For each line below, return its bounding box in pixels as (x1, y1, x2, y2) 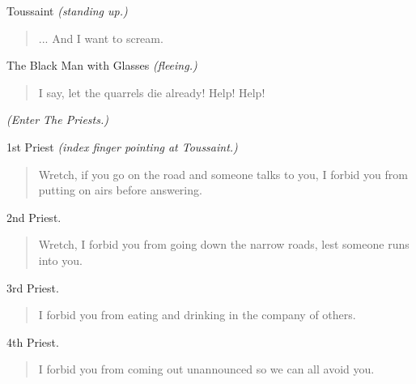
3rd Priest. (6, 279, 59, 296)
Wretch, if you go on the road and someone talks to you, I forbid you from (38, 165, 408, 182)
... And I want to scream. (38, 29, 163, 46)
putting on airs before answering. (38, 181, 202, 198)
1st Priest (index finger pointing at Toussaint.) (6, 138, 238, 155)
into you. (38, 251, 83, 268)
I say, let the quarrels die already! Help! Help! (38, 83, 265, 100)
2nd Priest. (6, 208, 62, 225)
